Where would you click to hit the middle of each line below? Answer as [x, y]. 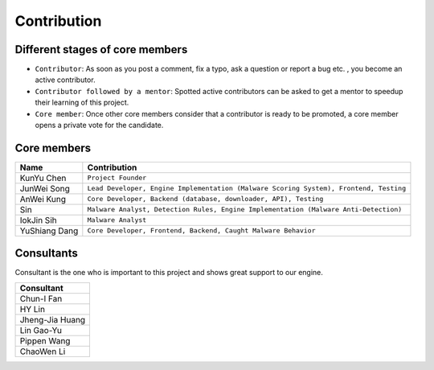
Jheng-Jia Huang [53, 319]
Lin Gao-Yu [41, 330]
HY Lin [33, 309]
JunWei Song [45, 188]
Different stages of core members [101, 49]
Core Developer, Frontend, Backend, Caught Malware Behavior [201, 230]
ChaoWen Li [43, 351]
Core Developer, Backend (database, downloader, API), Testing [205, 199]
